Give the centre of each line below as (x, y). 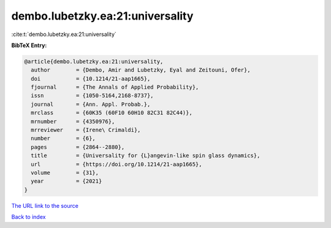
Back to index (29, 217)
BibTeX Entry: (29, 45)
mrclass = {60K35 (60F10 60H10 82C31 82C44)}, (112, 113)
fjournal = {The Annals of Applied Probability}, (115, 87)
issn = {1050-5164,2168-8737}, (92, 96)
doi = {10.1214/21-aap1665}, (91, 79)
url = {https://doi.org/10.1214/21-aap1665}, (116, 164)
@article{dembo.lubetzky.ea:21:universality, (94, 61)
